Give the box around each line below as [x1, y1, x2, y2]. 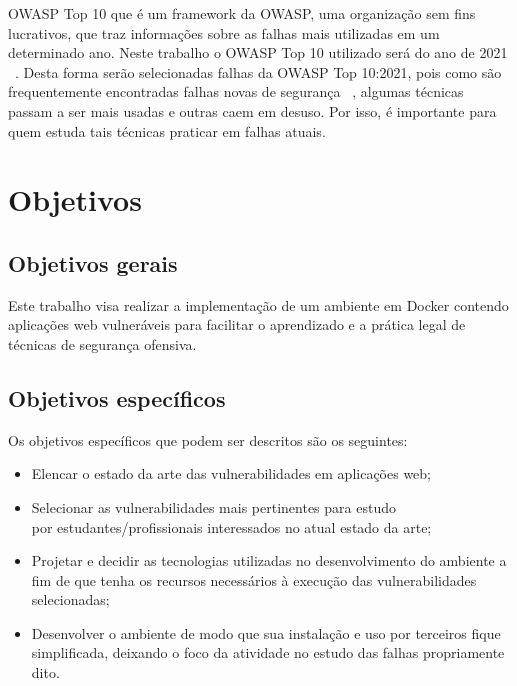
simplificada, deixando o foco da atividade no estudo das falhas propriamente [31, 642, 505, 663]
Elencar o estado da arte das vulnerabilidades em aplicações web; [31, 463, 432, 484]
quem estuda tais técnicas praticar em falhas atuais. [8, 120, 326, 141]
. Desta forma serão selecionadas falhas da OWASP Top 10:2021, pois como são [15, 61, 502, 82]
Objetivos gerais [8, 247, 178, 278]
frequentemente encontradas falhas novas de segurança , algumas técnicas [8, 81, 464, 102]
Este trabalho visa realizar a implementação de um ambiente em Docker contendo [8, 294, 509, 315]
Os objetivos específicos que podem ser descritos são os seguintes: [8, 429, 408, 450]
